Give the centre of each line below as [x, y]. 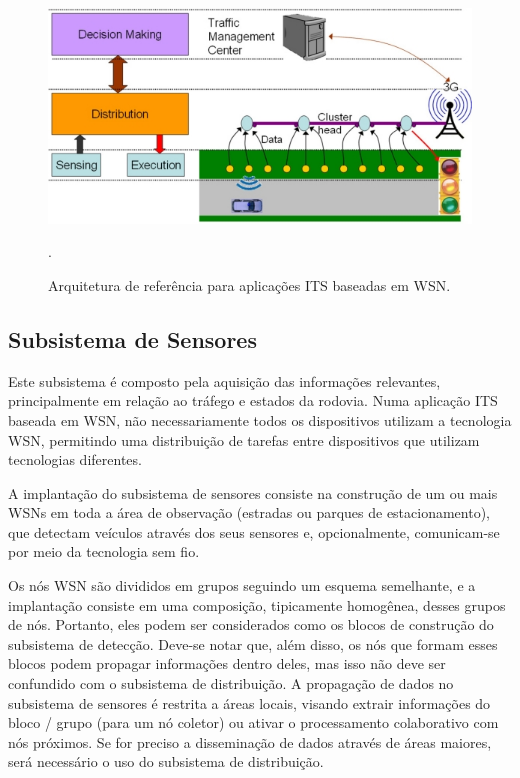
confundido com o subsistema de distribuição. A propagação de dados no [231, 683]
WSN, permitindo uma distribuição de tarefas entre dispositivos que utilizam [244, 439]
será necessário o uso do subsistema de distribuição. [166, 761]
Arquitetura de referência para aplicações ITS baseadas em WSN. [249, 284]
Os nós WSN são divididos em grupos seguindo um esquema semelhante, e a [242, 585]
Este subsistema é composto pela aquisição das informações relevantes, [224, 380]
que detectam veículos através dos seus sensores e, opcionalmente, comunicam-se [254, 531]
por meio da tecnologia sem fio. [104, 551]
